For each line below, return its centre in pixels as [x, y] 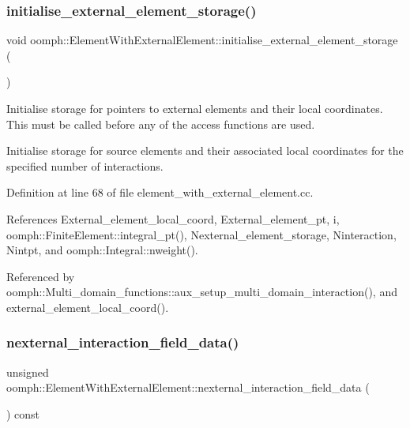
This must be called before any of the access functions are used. [161, 124]
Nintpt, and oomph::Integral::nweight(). [102, 250]
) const [23, 413]
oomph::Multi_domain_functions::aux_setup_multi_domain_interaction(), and [202, 292]
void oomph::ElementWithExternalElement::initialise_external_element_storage [202, 40]
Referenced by [41, 276]
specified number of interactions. [85, 165]
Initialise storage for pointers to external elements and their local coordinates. [195, 108]
